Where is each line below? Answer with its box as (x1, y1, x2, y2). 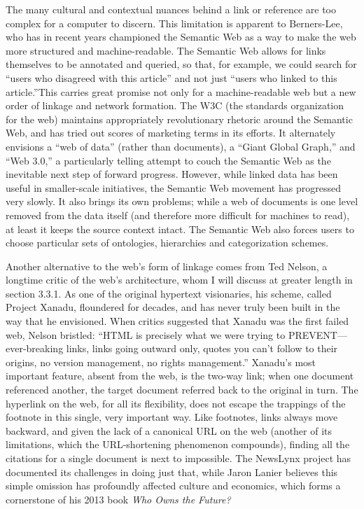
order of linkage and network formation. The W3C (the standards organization (6, 98, 344, 113)
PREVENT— (288, 327, 347, 342)
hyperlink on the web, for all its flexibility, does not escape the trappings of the (6, 396, 346, 410)
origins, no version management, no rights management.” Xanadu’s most (6, 354, 316, 369)
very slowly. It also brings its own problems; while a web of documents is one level (6, 194, 358, 209)
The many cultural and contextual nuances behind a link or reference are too (6, 2, 337, 16)
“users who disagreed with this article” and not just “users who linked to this (6, 70, 337, 85)
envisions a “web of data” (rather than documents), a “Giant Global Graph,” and (6, 139, 356, 153)
